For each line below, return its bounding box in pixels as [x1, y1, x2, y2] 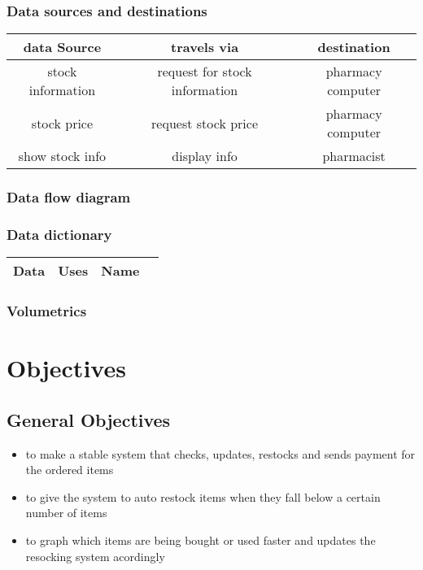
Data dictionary [7, 224, 112, 244]
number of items [25, 504, 107, 521]
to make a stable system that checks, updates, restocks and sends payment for [25, 445, 416, 462]
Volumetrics [7, 301, 87, 321]
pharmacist [322, 146, 386, 166]
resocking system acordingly [25, 547, 165, 564]
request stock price [151, 113, 259, 133]
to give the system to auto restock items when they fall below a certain [25, 488, 381, 505]
